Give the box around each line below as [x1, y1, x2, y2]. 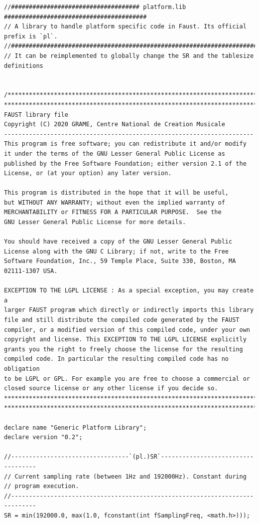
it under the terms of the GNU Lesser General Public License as [4, 150, 225, 157]
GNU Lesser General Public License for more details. [4, 219, 186, 226]
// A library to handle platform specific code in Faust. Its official [4, 23, 247, 30]
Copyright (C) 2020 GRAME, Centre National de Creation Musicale [4, 121, 225, 128]
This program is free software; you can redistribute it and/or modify [4, 140, 247, 148]
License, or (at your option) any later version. [4, 170, 172, 177]
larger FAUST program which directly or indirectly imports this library [4, 306, 254, 314]
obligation [4, 365, 40, 372]
